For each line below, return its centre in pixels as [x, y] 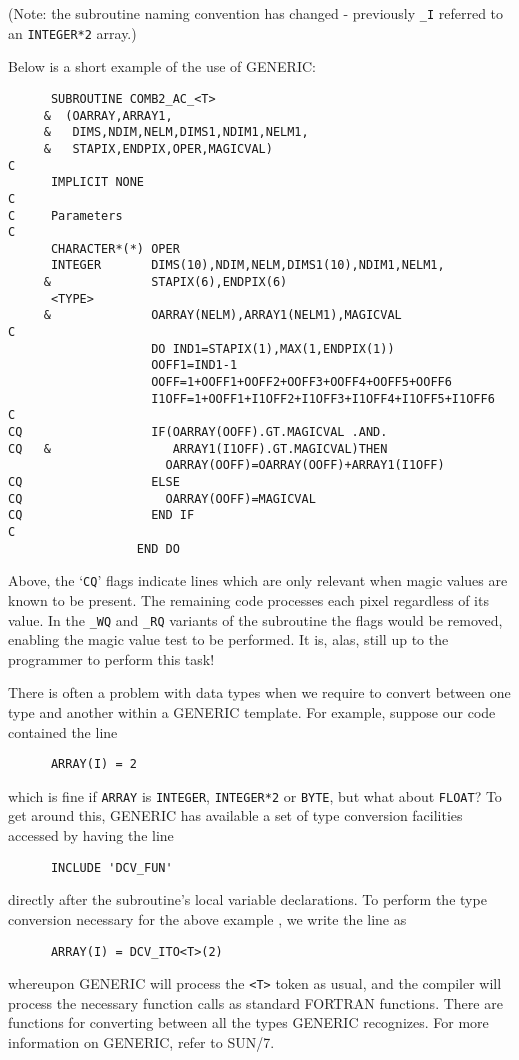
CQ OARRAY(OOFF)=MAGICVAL [162, 498]
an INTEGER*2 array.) [72, 32]
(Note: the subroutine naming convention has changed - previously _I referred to [256, 13]
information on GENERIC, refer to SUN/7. [141, 1042]
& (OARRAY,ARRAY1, [108, 115]
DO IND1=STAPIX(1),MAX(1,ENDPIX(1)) [273, 348]
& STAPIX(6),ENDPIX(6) [165, 282]
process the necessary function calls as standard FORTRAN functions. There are [255, 1002]
